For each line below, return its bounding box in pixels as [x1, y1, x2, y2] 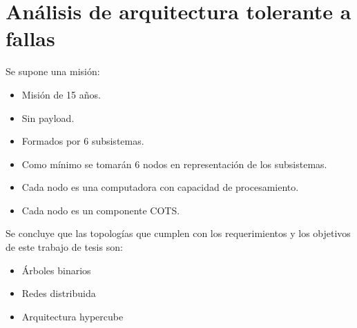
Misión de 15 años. [21, 87, 101, 101]
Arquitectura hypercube [21, 309, 124, 323]
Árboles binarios [21, 263, 91, 277]
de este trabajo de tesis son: [6, 240, 123, 254]
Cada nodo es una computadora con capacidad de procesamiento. [21, 180, 299, 194]
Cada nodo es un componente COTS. [21, 203, 180, 217]
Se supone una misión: [6, 64, 100, 79]
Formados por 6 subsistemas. [21, 134, 144, 148]
